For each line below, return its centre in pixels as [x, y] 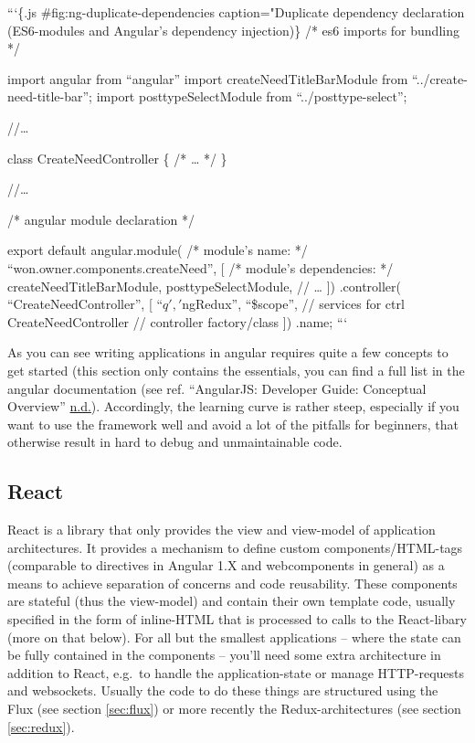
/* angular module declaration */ [101, 219]
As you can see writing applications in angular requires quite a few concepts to [228, 352]
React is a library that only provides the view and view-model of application [222, 530]
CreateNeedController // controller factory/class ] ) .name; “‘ [178, 321]
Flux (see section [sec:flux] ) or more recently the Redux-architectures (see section [234, 709]
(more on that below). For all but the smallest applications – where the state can [234, 637]
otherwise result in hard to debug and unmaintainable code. [175, 442]
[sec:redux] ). [41, 726]
